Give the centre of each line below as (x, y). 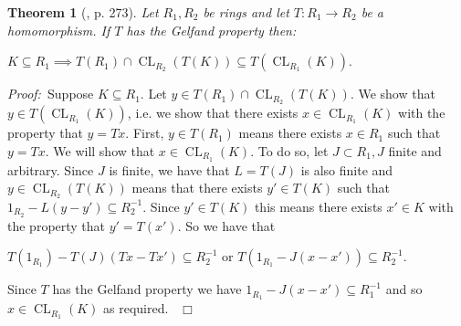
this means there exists (318, 206)
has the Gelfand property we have (147, 289)
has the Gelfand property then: (211, 30)
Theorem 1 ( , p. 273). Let (83, 12)
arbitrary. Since (51, 169)
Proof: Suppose (51, 94)
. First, (145, 133)
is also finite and (347, 169)
